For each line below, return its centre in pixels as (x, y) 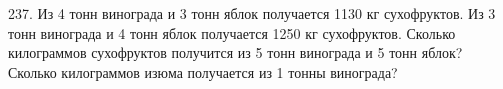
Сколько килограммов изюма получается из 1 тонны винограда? (203, 71)
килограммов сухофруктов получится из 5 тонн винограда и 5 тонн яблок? (235, 52)
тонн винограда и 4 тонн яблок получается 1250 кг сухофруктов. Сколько (232, 32)
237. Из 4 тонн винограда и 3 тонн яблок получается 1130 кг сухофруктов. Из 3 (252, 13)
